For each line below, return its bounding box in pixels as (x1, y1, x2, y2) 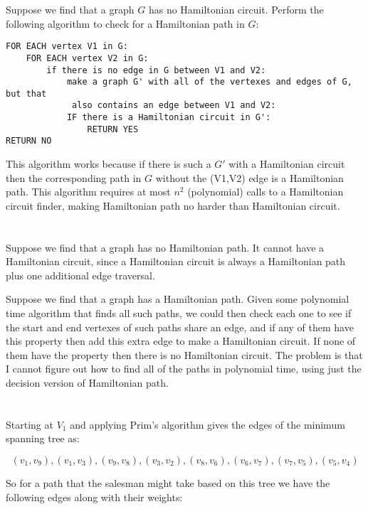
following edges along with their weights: (6, 489, 183, 504)
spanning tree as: (6, 431, 80, 446)
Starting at (6, 417, 53, 432)
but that (6, 88, 47, 99)
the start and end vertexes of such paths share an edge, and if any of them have (6, 319, 354, 334)
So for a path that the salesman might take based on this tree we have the (6, 475, 330, 490)
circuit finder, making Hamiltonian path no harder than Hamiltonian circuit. (6, 198, 340, 213)
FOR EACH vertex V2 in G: (26, 53, 149, 63)
